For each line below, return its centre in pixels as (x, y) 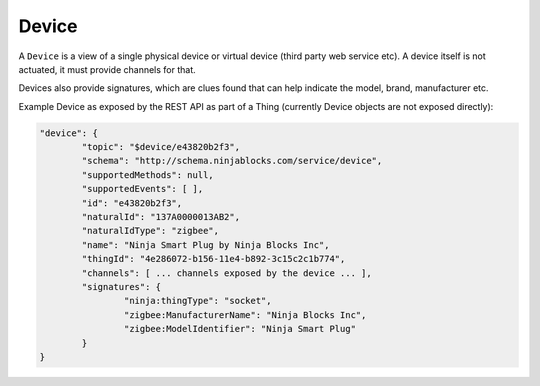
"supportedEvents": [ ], (142, 189)
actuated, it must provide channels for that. (107, 69)
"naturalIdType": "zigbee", (150, 231)
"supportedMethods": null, (147, 174)
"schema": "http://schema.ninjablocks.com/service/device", (232, 161)
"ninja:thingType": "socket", (197, 301)
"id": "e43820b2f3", (132, 203)
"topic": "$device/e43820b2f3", (160, 147)
